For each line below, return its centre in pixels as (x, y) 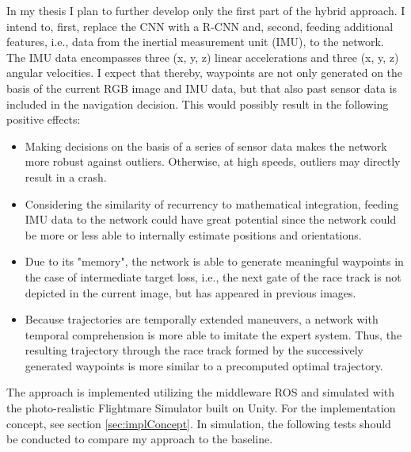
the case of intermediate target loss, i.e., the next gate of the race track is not (213, 276)
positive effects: (44, 119)
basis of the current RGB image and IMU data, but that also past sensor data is (202, 88)
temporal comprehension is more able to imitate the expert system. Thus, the (213, 334)
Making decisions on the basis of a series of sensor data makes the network (206, 146)
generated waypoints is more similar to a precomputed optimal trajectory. (204, 365)
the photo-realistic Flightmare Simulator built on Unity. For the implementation (201, 408)
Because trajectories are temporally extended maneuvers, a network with (202, 319)
